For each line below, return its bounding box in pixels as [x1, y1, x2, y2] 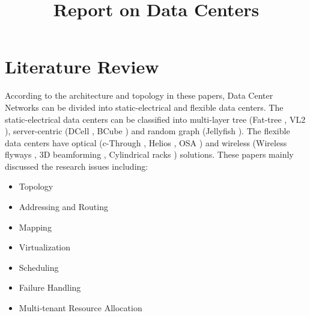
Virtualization [19, 241, 71, 253]
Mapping [19, 220, 52, 233]
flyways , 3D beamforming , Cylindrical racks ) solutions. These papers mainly [5, 148, 294, 161]
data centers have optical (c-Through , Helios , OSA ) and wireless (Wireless [5, 136, 287, 149]
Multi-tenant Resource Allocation [19, 302, 142, 314]
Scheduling [19, 261, 59, 273]
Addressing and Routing [19, 200, 108, 213]
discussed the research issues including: [5, 160, 148, 172]
